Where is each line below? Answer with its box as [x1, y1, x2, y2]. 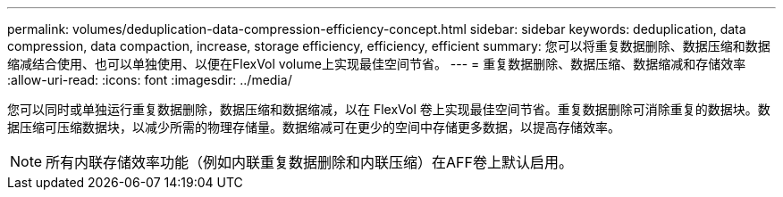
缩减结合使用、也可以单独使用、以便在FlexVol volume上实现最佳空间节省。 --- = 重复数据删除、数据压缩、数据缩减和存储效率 [7, 56, 746, 71]
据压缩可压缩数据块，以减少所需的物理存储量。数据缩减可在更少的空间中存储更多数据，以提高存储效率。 [7, 119, 620, 135]
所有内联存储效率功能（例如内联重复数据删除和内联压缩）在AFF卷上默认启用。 [46, 153, 573, 171]
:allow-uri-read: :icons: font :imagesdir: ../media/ [7, 72, 292, 87]
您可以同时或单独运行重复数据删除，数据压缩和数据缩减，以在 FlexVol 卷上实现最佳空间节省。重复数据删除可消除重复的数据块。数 [7, 102, 770, 117]
